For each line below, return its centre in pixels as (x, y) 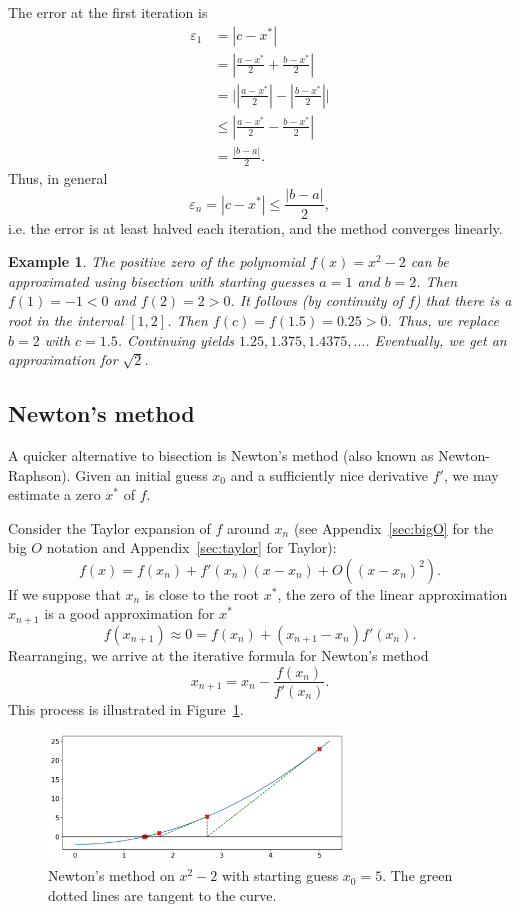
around (248, 527)
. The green (417, 875)
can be (429, 261)
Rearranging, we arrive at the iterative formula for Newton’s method (218, 654)
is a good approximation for (129, 613)
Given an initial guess (141, 474)
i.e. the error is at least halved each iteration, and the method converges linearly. (255, 227)
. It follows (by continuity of (316, 300)
